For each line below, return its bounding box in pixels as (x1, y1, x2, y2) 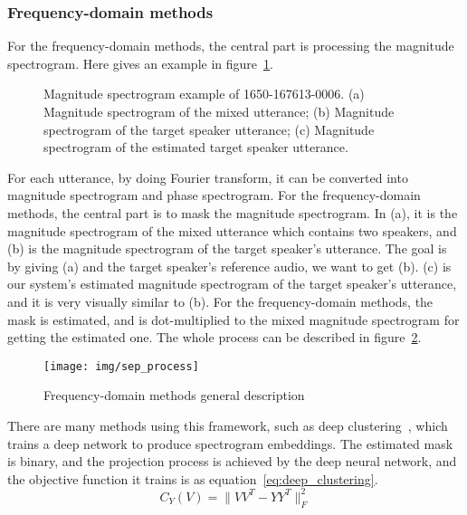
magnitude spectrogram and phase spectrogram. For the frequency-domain (7, 186, 421, 205)
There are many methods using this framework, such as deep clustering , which (7, 415, 448, 434)
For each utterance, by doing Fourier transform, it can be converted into (7, 167, 408, 186)
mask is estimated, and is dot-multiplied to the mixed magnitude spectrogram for (7, 310, 460, 329)
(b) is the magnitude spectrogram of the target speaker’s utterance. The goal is (7, 239, 447, 258)
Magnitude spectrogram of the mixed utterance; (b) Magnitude (43, 102, 395, 120)
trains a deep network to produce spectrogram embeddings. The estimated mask (7, 434, 453, 453)
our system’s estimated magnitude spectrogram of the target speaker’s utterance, (7, 274, 457, 293)
